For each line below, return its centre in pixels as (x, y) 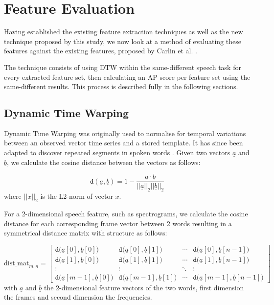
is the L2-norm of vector (77, 196)
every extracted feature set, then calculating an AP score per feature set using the (127, 77)
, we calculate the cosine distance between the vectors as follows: (104, 162)
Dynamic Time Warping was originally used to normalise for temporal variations (125, 133)
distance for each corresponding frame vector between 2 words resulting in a (118, 223)
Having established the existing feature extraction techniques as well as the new (124, 32)
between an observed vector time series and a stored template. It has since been (124, 143)
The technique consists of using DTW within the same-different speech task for (123, 67)
